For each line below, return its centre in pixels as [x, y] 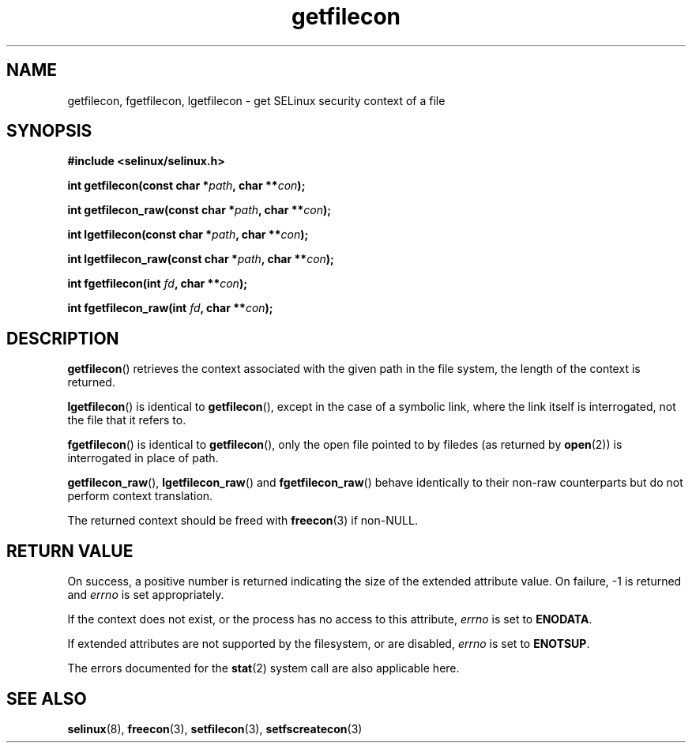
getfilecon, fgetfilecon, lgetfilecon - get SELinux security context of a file [256, 100]
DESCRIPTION [63, 338]
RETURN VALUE [70, 551]
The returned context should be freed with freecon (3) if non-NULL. [243, 521]
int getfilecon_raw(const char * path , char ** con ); [199, 210]
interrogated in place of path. [143, 458]
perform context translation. [140, 496]
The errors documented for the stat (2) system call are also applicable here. [263, 668]
